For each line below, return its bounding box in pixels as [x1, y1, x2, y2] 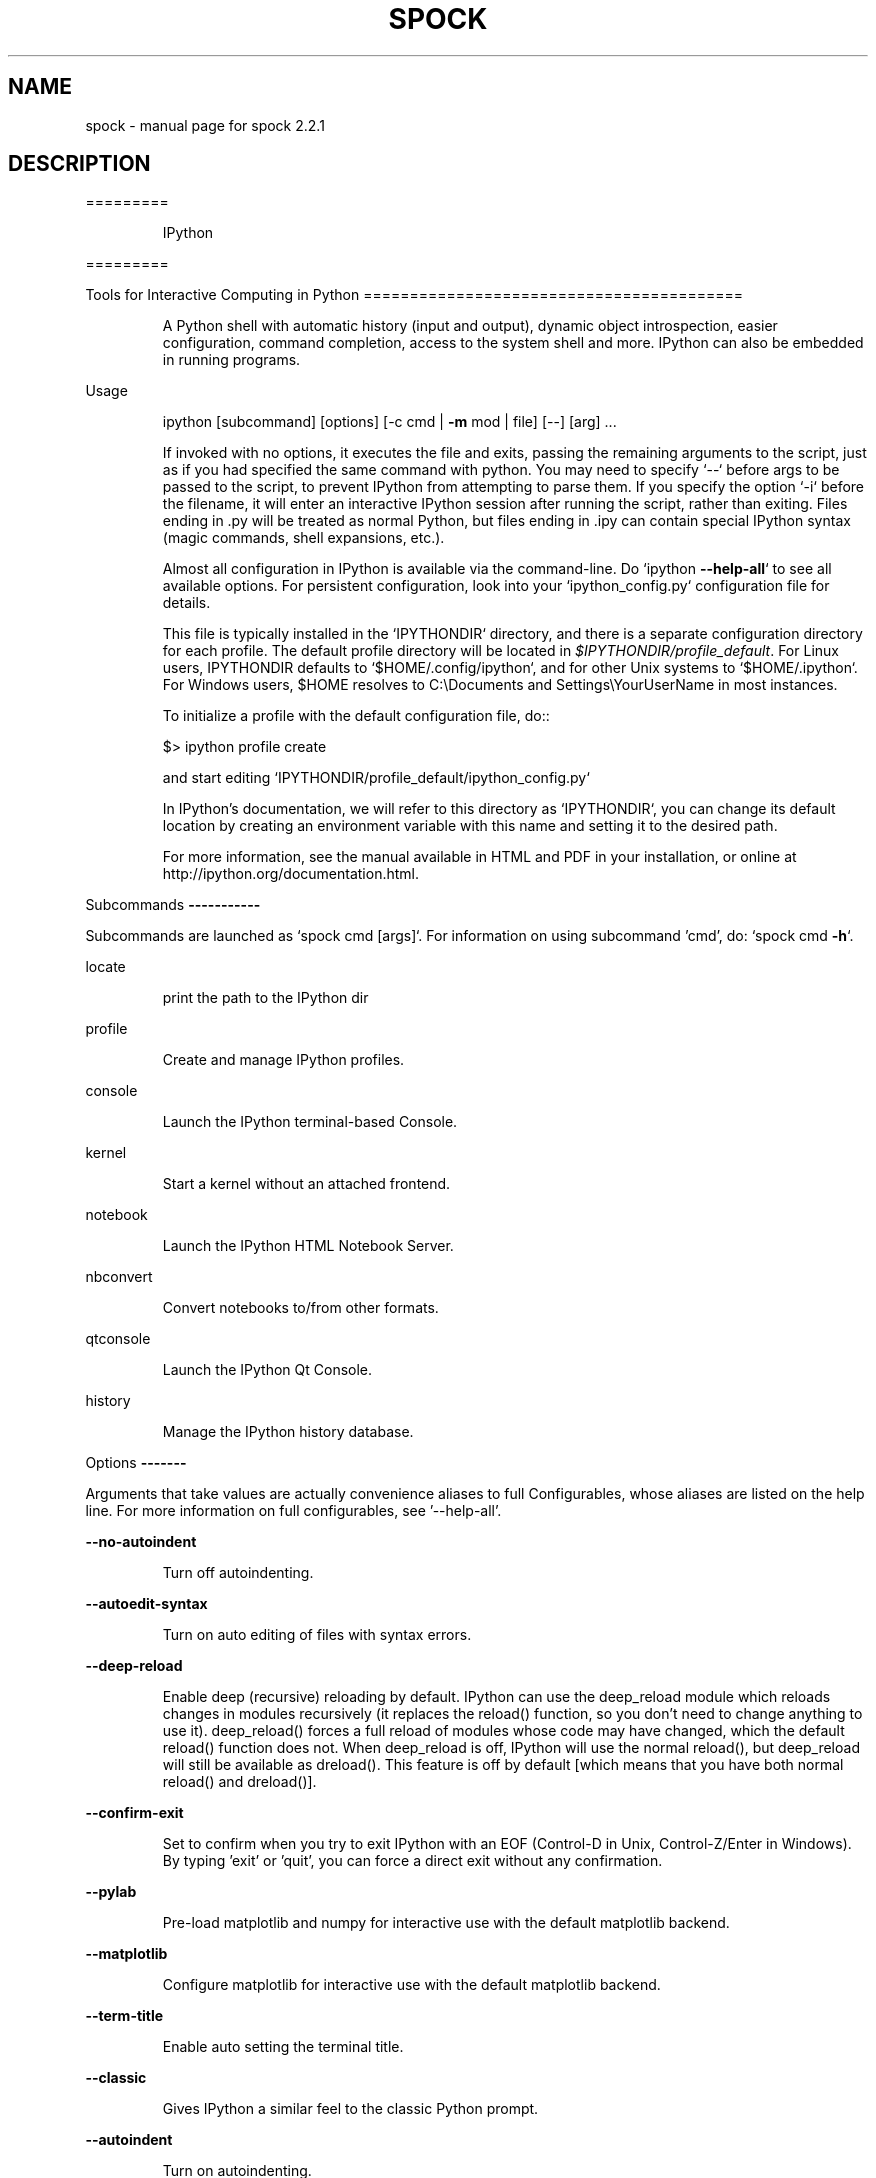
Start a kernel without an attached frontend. [162, 1175, 451, 1193]
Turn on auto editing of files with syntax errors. [162, 1626, 472, 1644]
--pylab [85, 1883, 137, 1901]
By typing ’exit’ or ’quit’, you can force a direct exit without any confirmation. [162, 1852, 663, 1870]
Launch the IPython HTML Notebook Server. [162, 1237, 454, 1255]
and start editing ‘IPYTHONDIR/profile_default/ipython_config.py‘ [162, 769, 590, 787]
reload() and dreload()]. [162, 1773, 317, 1791]
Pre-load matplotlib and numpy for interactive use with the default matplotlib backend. [162, 1914, 730, 1932]
